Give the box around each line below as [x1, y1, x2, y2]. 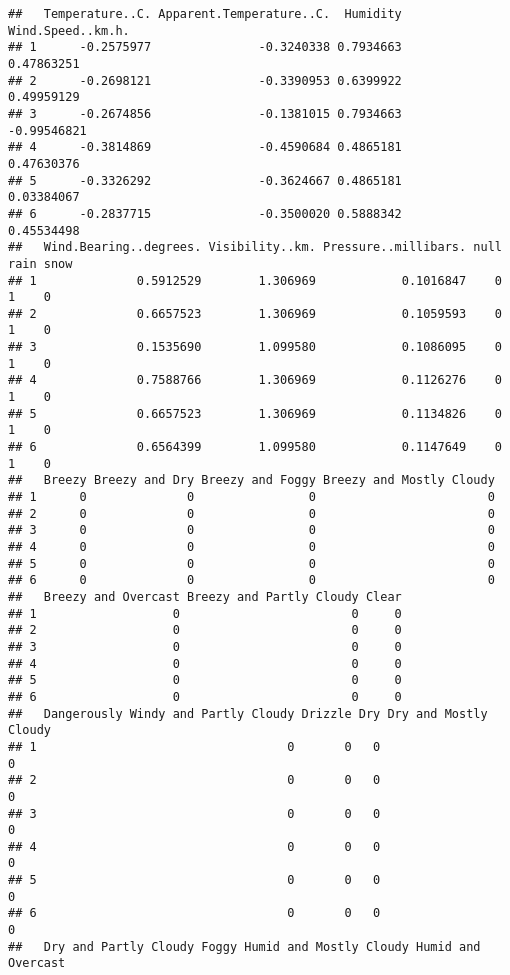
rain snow [8, 256, 73, 271]
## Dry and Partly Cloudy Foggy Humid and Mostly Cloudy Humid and [8, 939, 481, 954]
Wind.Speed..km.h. [8, 23, 130, 38]
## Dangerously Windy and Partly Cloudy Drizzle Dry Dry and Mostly [8, 706, 488, 721]
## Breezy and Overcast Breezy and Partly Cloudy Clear [8, 589, 402, 604]
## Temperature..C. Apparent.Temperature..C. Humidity [8, 7, 402, 21]
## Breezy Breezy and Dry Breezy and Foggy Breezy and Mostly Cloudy [8, 473, 495, 488]
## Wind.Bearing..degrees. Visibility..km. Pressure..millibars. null [8, 240, 502, 255]
